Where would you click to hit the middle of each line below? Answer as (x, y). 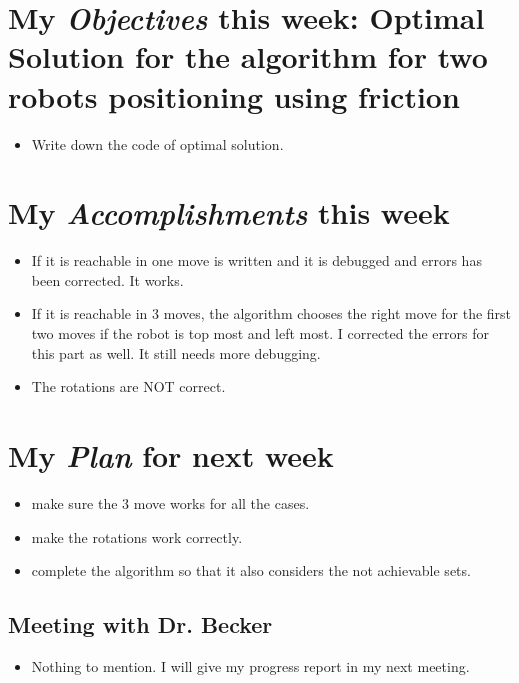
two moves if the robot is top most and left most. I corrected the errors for (260, 333)
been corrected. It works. (107, 279)
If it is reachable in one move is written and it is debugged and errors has (256, 260)
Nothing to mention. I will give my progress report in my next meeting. (250, 665)
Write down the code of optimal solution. (157, 143)
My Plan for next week (171, 455)
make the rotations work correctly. (137, 536)
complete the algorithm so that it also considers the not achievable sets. (251, 570)
